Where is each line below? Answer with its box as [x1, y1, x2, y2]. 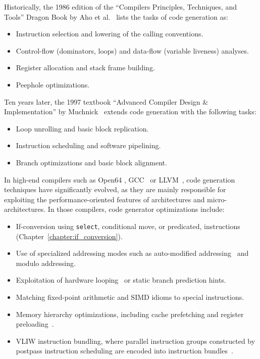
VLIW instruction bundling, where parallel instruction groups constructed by [16, 335, 255, 346]
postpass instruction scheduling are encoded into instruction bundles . [16, 345, 233, 356]
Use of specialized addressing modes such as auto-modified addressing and [16, 248, 249, 258]
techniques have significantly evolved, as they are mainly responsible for [4, 184, 226, 195]
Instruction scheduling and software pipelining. [16, 140, 161, 151]
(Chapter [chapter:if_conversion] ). [16, 231, 123, 241]
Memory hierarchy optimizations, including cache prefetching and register [16, 308, 244, 319]
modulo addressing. [16, 257, 76, 268]
